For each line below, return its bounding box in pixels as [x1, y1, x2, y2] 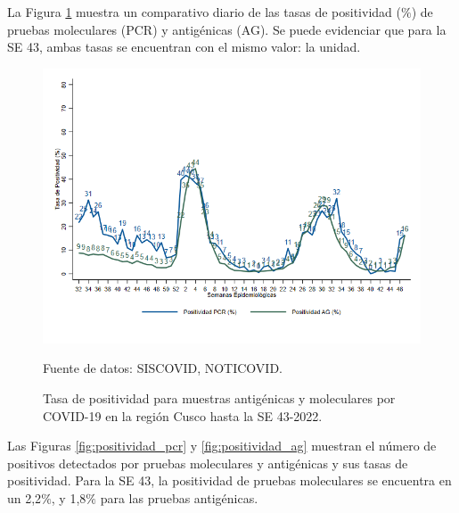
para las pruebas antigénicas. [100, 488, 258, 507]
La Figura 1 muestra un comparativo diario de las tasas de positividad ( [7, 3, 401, 21]
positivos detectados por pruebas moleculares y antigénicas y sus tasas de [7, 453, 408, 472]
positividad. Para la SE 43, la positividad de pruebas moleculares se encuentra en [7, 471, 452, 490]
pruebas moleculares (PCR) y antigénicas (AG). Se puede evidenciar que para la [7, 20, 447, 38]
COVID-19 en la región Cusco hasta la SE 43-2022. [43, 406, 323, 425]
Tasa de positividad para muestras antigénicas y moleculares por [43, 388, 396, 407]
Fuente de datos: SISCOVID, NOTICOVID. [43, 359, 283, 377]
